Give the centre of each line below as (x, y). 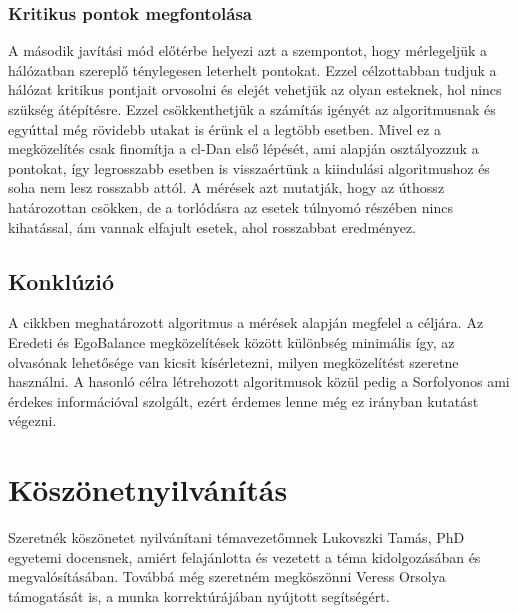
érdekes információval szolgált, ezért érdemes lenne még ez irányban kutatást (243, 400)
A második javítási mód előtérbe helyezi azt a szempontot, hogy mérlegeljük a (247, 50)
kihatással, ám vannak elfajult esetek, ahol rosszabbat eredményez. (212, 226)
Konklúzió (61, 280)
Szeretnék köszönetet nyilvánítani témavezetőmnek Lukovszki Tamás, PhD (236, 537)
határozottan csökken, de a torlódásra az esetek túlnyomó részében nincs (231, 206)
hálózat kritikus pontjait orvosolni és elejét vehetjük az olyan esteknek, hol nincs (255, 89)
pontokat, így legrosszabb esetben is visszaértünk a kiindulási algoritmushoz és (249, 167)
